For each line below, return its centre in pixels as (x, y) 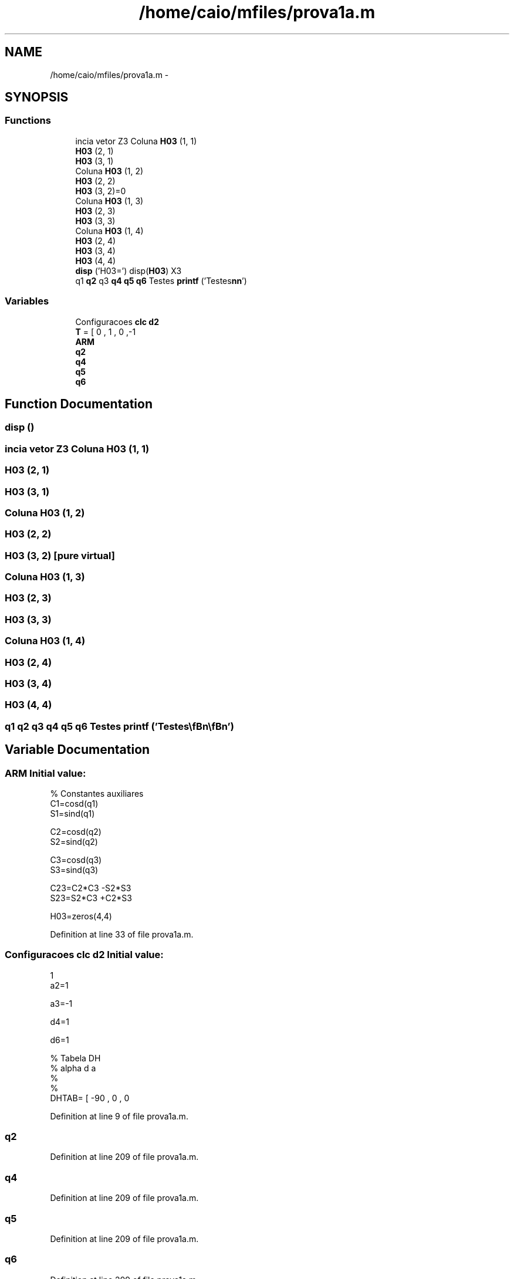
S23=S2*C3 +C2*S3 (91, 898)
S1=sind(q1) (72, 813)
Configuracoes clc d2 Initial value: (84, 955)
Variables (27, 301)
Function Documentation (79, 404)
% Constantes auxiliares (97, 793)
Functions (28, 121)
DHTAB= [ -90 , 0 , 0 (90, 1098)
